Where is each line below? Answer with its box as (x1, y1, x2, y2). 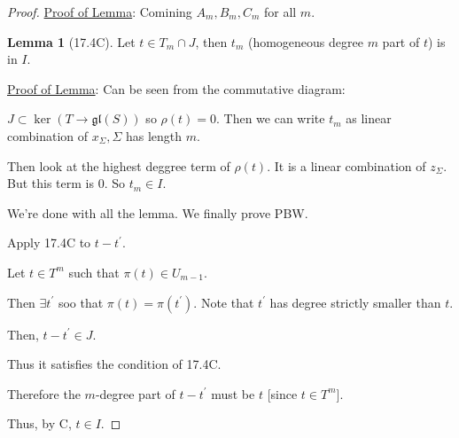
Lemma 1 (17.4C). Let (7, 32, 136, 51)
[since (267, 384, 298, 403)
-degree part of (95, 384, 175, 403)
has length (125, 126, 183, 145)
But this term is (7, 174, 94, 192)
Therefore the (7, 384, 81, 403)
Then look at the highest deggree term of (7, 156, 230, 175)
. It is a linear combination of (267, 156, 426, 175)
